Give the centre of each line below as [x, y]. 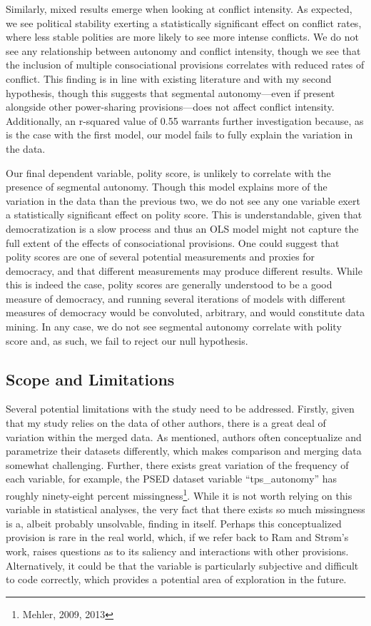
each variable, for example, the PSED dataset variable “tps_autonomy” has [172, 479]
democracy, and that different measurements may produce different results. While [184, 270]
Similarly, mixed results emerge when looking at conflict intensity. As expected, [179, 9]
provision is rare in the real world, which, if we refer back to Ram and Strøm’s [177, 537]
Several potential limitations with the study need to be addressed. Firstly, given [180, 409]
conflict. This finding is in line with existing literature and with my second [169, 78]
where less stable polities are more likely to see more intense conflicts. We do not [182, 37]
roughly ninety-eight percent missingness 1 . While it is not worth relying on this [179, 494]
